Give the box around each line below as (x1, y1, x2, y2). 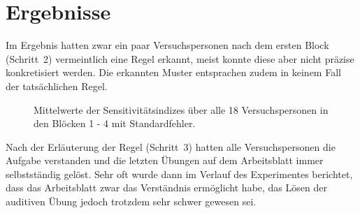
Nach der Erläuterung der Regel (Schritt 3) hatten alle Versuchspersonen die (6, 139, 336, 154)
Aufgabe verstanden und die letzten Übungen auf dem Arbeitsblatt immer (6, 153, 324, 168)
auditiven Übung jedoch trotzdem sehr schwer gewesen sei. (6, 194, 257, 209)
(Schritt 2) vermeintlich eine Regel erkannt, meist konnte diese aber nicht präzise (6, 51, 354, 66)
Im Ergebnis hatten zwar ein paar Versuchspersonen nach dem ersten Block (6, 38, 329, 52)
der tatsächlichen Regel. (6, 78, 108, 93)
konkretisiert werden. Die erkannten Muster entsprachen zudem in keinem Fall (6, 65, 341, 80)
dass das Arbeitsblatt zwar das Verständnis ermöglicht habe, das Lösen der (6, 180, 327, 195)
